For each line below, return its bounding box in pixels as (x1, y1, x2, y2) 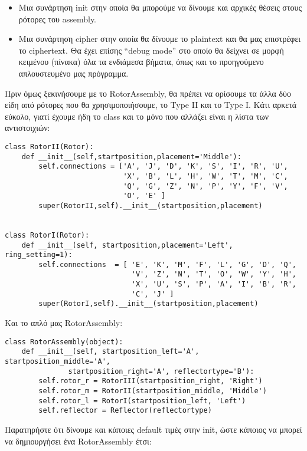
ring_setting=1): (5, 251, 73, 259)
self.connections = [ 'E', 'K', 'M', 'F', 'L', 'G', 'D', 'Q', (38, 260, 296, 269)
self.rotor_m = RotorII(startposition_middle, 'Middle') (38, 386, 267, 395)
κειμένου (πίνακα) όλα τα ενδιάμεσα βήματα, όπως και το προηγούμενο (18, 55, 264, 68)
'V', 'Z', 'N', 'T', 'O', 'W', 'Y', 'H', (131, 270, 296, 279)
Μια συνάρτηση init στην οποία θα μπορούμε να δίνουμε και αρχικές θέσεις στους (18, 1, 302, 13)
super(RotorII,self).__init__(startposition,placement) (38, 201, 263, 210)
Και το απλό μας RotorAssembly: (5, 317, 123, 329)
